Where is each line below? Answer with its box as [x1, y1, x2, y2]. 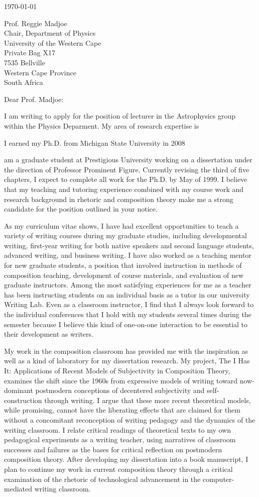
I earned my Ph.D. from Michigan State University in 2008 [4, 137, 185, 148]
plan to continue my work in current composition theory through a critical [4, 463, 233, 474]
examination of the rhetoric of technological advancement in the [4, 473, 201, 484]
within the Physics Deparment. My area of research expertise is [4, 120, 199, 131]
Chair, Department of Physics [4, 28, 96, 38]
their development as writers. [4, 329, 93, 339]
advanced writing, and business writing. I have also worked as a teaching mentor [4, 250, 251, 260]
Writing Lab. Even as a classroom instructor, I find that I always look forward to [4, 299, 254, 310]
